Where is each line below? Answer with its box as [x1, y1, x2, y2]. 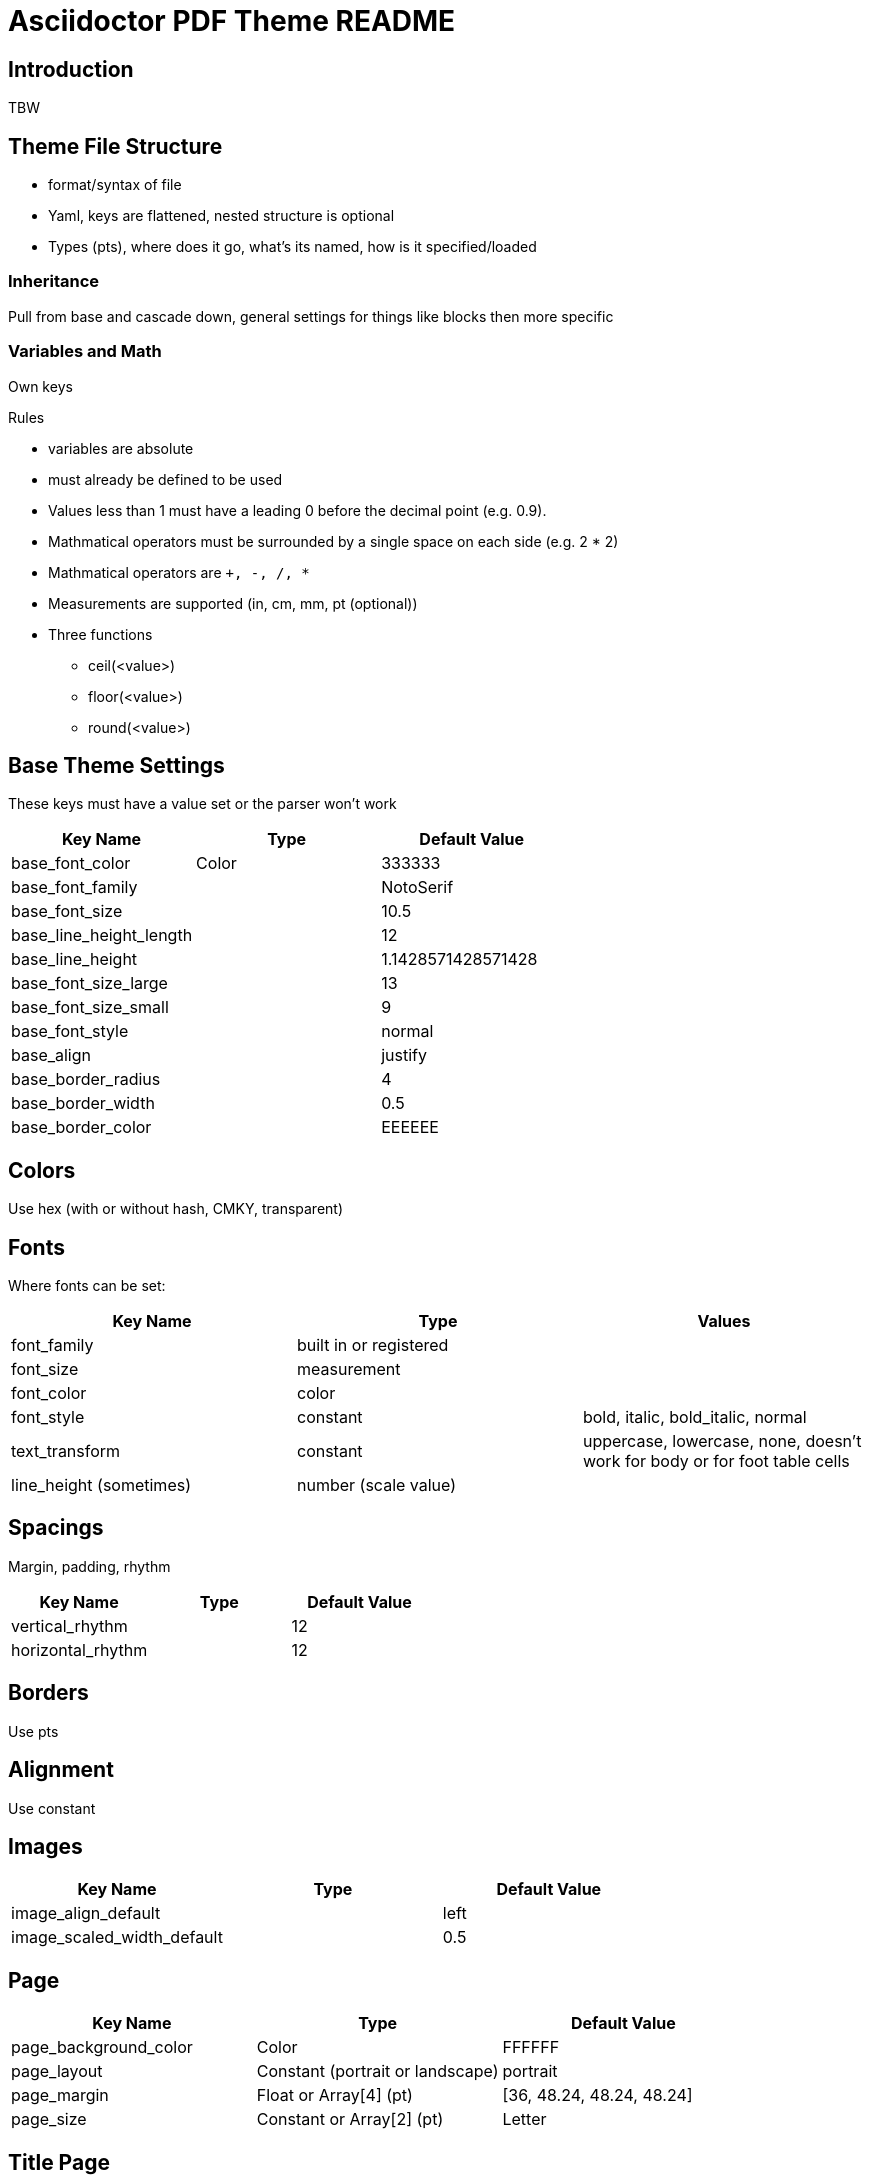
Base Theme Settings [8, 752, 225, 778]
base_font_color [11, 853, 131, 874]
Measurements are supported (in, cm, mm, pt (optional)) [48, 594, 418, 612]
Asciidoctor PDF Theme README [8, 4, 456, 38]
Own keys [8, 377, 73, 395]
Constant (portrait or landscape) [256, 2061, 499, 2082]
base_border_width [11, 1093, 155, 1114]
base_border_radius [11, 1069, 161, 1090]
